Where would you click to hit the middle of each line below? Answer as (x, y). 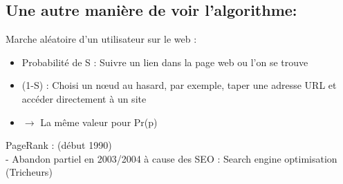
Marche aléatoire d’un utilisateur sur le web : (101, 39)
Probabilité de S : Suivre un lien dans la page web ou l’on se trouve (165, 62)
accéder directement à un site (84, 98)
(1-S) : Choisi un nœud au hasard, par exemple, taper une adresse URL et (179, 85)
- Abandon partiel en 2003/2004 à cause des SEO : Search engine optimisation (171, 158)
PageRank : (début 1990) (59, 145)
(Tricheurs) (29, 172)
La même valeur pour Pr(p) (99, 122)
